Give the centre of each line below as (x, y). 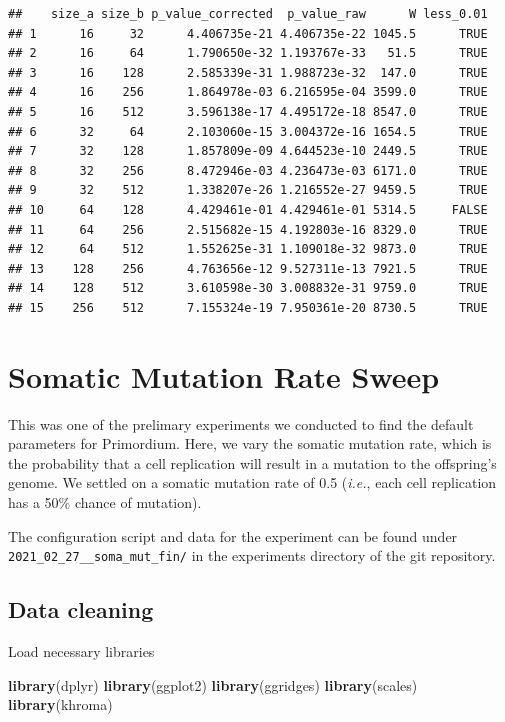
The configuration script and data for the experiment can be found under (233, 535)
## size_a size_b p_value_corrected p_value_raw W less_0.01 (248, 14)
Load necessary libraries (81, 651)
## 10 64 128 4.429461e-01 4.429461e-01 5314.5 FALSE (248, 209)
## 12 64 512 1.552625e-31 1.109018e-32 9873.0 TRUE (248, 249)
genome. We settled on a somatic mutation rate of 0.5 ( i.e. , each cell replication (252, 482)
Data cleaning (81, 609)
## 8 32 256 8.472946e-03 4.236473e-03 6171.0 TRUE (248, 170)
